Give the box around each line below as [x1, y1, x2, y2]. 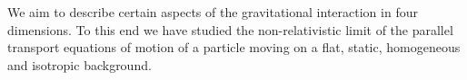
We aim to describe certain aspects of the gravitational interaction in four [7, 3, 418, 21]
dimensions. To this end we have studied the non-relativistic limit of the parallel [7, 20, 453, 39]
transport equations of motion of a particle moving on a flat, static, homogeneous [7, 38, 461, 57]
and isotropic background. [7, 55, 152, 74]
